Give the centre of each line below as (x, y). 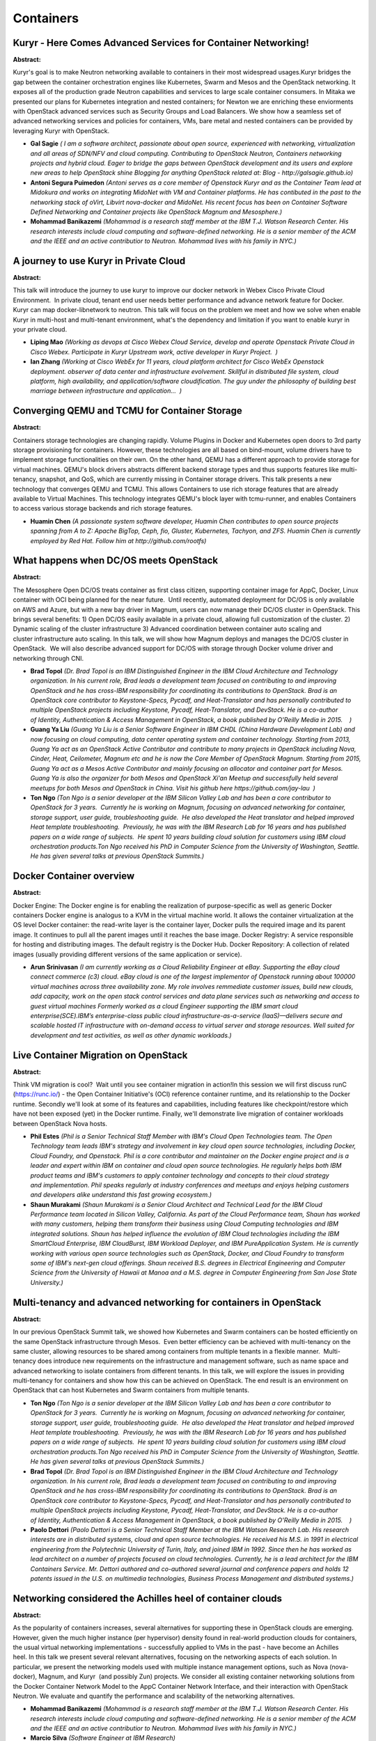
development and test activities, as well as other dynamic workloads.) (131, 1035)
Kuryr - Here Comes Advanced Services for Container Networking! (161, 43)
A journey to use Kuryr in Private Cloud (99, 261)
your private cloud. (40, 329)
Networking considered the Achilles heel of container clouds (147, 1598)
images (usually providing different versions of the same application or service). (127, 954)
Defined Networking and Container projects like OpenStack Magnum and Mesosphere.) (156, 212)
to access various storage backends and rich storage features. (103, 508)
